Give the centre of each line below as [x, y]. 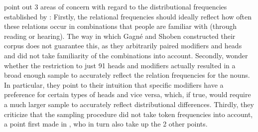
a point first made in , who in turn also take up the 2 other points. [106, 124]
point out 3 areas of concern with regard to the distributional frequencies [116, 6]
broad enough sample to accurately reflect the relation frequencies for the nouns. [127, 75]
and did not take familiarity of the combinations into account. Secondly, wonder [126, 55]
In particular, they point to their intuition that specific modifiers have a [114, 84]
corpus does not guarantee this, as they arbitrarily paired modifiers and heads [123, 46]
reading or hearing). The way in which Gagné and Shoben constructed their [120, 36]
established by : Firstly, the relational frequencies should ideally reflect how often [128, 16]
